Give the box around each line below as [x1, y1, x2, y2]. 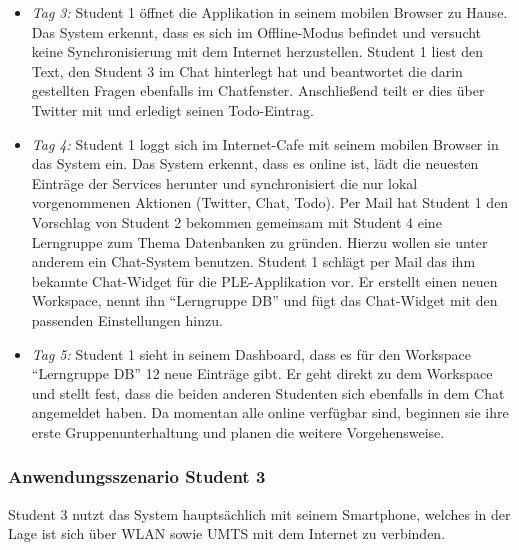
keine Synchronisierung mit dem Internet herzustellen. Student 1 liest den [31, 41, 483, 62]
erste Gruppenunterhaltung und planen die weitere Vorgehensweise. [31, 421, 445, 442]
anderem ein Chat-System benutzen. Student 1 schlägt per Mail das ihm [31, 251, 476, 272]
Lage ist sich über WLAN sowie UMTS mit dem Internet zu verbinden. [8, 523, 446, 544]
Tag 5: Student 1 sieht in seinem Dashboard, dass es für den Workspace [31, 343, 472, 364]
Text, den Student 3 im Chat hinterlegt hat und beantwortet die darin [31, 60, 463, 81]
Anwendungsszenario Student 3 [8, 464, 266, 489]
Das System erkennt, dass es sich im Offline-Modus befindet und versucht [31, 21, 482, 42]
